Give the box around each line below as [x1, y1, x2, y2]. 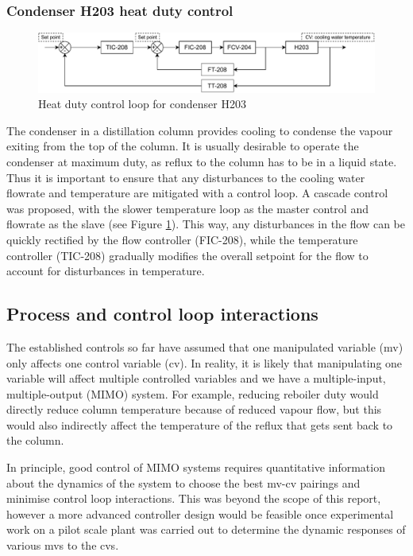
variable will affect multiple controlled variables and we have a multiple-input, [6, 370, 386, 387]
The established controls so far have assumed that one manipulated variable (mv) [6, 338, 403, 355]
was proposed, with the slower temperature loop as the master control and [6, 200, 369, 216]
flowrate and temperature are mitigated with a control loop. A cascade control [6, 185, 388, 201]
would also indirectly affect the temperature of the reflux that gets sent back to [6, 416, 393, 433]
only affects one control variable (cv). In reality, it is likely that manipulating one [6, 354, 403, 371]
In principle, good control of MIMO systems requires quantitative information [6, 459, 385, 476]
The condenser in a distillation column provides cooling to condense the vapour [6, 122, 393, 138]
